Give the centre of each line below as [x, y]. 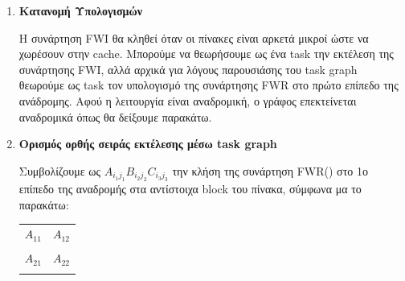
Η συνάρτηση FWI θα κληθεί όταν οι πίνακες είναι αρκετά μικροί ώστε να [194, 37]
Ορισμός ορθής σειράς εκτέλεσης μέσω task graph [148, 144]
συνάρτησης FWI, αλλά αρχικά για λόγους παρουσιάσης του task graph [188, 69]
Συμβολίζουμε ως [60, 170]
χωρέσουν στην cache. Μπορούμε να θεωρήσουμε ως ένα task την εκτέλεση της [206, 54]
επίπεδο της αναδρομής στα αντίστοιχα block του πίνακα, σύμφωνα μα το [190, 189]
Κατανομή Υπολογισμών [80, 10]
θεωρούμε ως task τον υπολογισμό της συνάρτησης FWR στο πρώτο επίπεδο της [209, 85]
